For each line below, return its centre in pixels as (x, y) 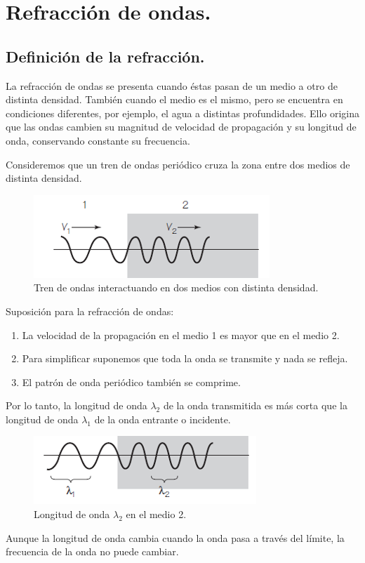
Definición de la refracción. (105, 56)
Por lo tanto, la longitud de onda (77, 405)
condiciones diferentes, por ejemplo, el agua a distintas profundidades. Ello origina (183, 113)
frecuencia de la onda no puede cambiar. (92, 551)
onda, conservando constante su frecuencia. (98, 140)
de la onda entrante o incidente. (162, 419)
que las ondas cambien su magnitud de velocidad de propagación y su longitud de (181, 127)
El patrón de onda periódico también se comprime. (131, 382)
